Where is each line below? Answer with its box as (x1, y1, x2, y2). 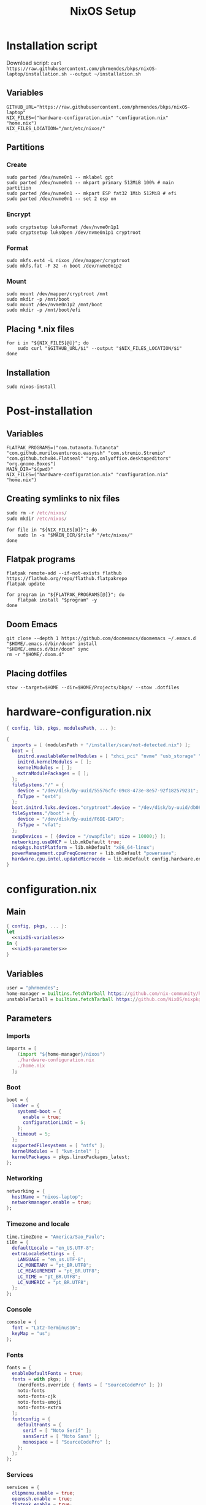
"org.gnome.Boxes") (6, 460, 56, 467)
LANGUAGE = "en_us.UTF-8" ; (17, 1256, 86, 1263)
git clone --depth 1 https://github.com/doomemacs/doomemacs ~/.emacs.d (6, 635, 196, 642)
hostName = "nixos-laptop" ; (12, 1194, 84, 1200)
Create (6, 161, 28, 169)
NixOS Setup (69, 4, 137, 18)
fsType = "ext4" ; (17, 793, 62, 799)
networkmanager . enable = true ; (12, 1199, 92, 1205)
